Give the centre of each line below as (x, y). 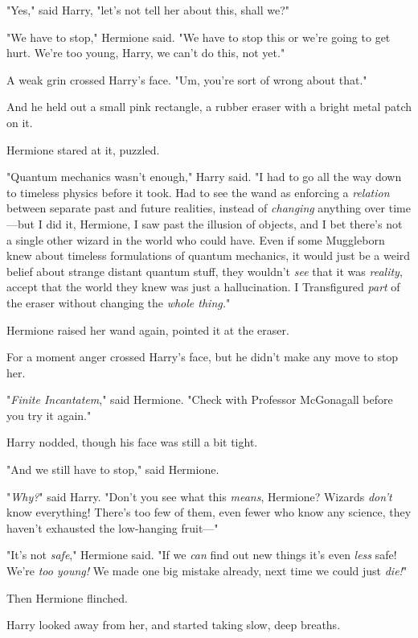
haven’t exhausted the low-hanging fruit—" (113, 527)
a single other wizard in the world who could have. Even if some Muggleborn (196, 239)
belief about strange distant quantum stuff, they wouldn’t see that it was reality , (205, 271)
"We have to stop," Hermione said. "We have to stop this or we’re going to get (199, 37)
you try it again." (49, 415)
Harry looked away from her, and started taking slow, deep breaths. (174, 625)
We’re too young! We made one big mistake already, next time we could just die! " (207, 571)
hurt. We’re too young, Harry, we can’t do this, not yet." (146, 53)
